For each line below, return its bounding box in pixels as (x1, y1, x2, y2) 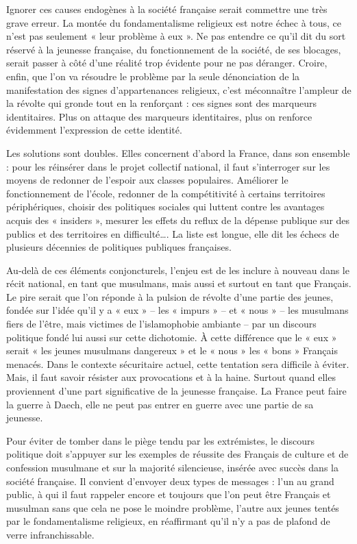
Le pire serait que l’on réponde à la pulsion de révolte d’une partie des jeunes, (6, 289, 334, 304)
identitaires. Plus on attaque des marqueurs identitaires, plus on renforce (6, 109, 312, 123)
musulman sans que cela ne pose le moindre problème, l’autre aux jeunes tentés (6, 500, 339, 515)
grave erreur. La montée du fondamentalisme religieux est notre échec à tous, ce (6, 15, 342, 29)
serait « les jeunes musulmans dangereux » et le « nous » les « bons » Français (6, 343, 338, 358)
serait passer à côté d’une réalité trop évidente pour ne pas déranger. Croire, (6, 55, 328, 70)
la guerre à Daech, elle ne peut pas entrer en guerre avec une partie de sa (6, 397, 314, 411)
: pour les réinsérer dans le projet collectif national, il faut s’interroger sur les (6, 159, 330, 173)
